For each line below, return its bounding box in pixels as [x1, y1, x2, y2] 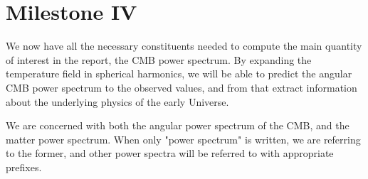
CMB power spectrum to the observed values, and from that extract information [6, 80, 357, 94]
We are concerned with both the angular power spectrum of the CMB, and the [6, 118, 349, 133]
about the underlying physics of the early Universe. [6, 94, 229, 109]
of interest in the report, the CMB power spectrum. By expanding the [6, 52, 312, 67]
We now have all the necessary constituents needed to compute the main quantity [6, 38, 362, 53]
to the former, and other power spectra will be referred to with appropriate [6, 146, 334, 161]
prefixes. [6, 159, 42, 174]
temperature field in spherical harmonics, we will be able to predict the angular [6, 66, 352, 81]
